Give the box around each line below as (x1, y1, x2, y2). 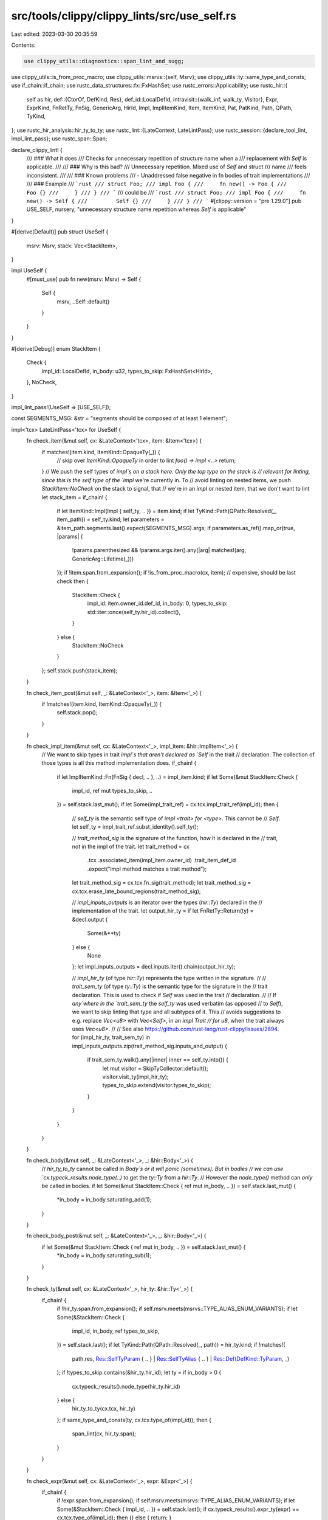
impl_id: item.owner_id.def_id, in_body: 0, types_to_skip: (87, 599, 228, 607)
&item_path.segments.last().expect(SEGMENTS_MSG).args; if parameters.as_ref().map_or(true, (56, 524, 296, 531)
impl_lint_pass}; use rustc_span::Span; (11, 135, 108, 142)
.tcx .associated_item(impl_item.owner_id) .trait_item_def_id (87, 857, 236, 864)
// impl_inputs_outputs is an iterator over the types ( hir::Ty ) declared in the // (72, 899, 263, 906)
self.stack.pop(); (56, 709, 98, 716)
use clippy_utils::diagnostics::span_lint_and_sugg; (24, 58, 185, 64)
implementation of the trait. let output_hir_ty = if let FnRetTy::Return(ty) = (72, 907, 255, 914)
